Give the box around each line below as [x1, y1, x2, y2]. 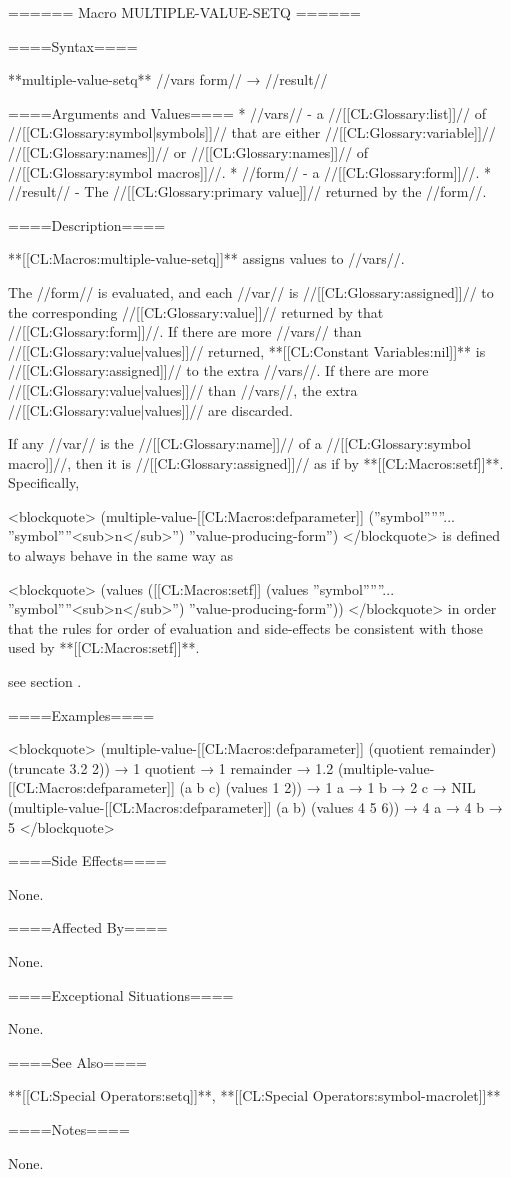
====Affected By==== [8, 917, 168, 938]
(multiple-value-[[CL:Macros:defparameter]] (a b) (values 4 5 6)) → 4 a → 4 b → [8, 797, 503, 817]
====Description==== [8, 214, 166, 235]
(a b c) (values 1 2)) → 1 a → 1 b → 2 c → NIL [179, 777, 476, 798]
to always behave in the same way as [8, 545, 233, 566]
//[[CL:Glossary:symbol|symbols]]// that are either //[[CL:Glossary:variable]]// [8, 122, 496, 143]
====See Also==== [8, 1051, 147, 1072]
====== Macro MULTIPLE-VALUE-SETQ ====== [8, 2, 362, 22]
